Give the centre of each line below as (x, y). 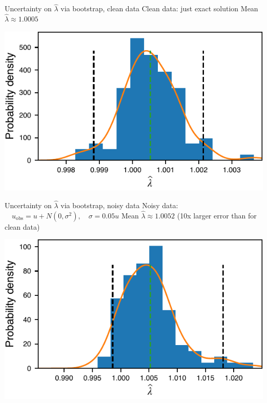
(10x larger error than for (217, 215)
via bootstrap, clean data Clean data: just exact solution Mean (159, 8)
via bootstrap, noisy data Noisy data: (119, 205)
